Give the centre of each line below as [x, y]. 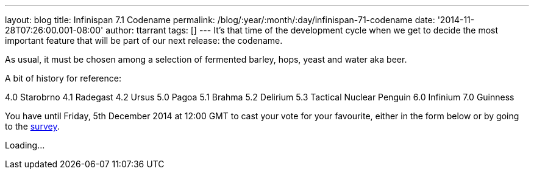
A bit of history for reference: [63, 78]
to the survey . [32, 126]
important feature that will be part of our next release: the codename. [144, 40]
